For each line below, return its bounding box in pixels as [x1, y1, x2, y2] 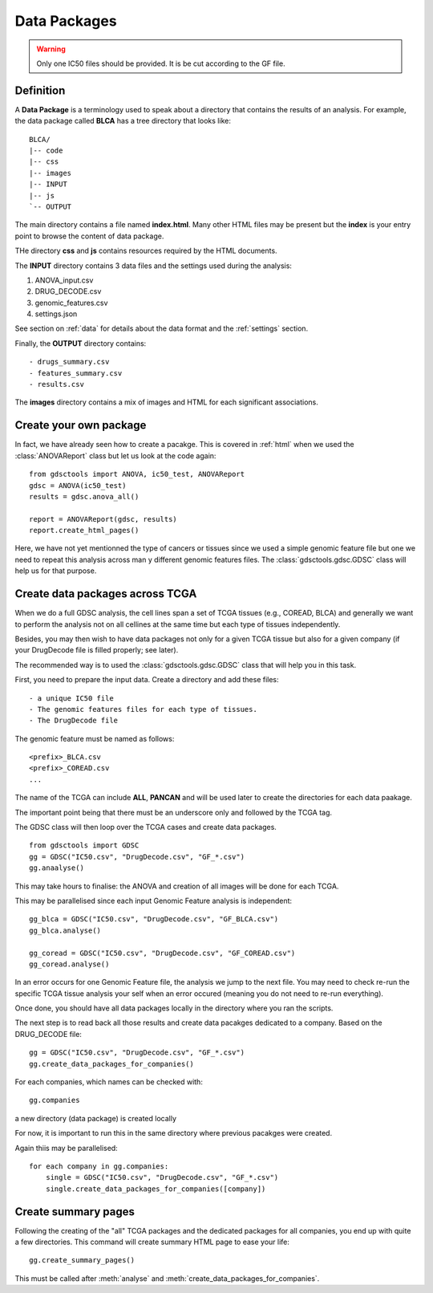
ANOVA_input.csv [34, 275, 94, 285]
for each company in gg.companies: [29, 1162, 169, 1171]
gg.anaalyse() [29, 864, 84, 872]
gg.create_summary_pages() [29, 1256, 136, 1265]
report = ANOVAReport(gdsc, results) [29, 514, 178, 523]
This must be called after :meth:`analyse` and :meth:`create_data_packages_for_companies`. [14, 1273, 320, 1283]
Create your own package [14, 418, 147, 433]
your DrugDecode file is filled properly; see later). [14, 645, 179, 655]
